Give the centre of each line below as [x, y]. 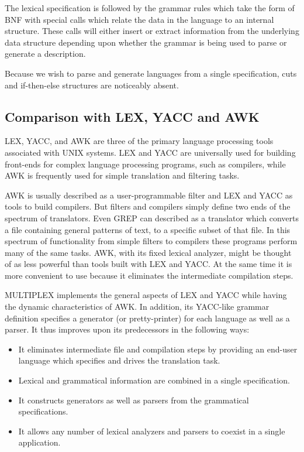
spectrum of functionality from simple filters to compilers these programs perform [151, 241]
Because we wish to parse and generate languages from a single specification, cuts [151, 73]
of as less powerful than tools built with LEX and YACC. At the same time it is [148, 264]
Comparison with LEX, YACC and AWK [132, 116]
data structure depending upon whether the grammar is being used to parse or [146, 42]
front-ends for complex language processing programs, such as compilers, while [145, 164]
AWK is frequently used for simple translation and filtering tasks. [122, 175]
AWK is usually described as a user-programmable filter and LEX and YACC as [149, 195]
